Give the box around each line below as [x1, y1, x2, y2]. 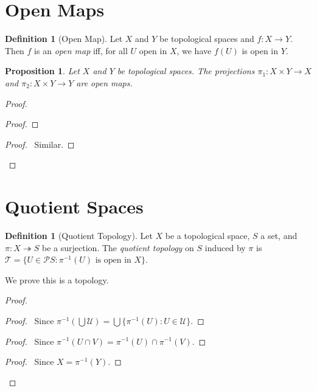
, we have [176, 44, 212, 57]
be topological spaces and [159, 32, 254, 45]
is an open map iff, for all [34, 44, 128, 57]
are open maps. [76, 76, 133, 89]
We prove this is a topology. [5, 273, 109, 286]
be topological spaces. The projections [117, 64, 255, 77]
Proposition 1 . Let [5, 64, 80, 77]
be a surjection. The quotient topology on [42, 241, 194, 254]
